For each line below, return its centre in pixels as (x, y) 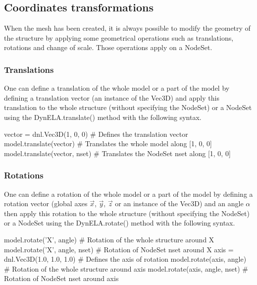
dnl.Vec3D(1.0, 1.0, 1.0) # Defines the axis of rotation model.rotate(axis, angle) (125, 259)
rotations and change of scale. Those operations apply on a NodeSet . (108, 47)
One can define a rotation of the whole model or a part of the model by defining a (128, 194)
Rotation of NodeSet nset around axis (61, 278)
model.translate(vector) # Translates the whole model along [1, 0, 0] (108, 143)
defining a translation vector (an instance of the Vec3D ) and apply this (112, 97)
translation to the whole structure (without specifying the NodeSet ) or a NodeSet (128, 107)
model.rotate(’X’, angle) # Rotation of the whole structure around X (109, 239)
